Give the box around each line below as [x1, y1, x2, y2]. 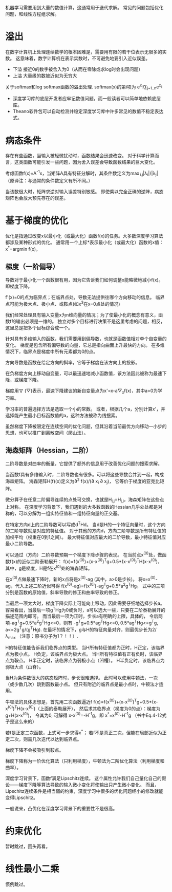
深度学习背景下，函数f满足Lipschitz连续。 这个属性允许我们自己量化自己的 [5, 775, 162, 782]
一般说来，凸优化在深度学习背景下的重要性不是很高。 [5, 806, 118, 812]
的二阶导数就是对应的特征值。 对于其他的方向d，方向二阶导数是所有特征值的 [5, 528, 166, 534]
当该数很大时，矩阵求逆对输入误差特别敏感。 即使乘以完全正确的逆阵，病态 [5, 188, 164, 194]
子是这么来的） [5, 718, 37, 724]
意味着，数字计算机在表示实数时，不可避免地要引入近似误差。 [19, 55, 150, 61]
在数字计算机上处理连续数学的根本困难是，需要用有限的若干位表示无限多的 [5, 48, 162, 55]
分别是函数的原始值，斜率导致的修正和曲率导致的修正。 [5, 589, 122, 595]
